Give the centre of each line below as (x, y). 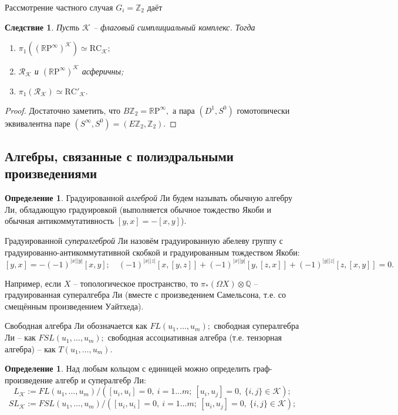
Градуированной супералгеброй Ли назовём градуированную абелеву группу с (144, 241)
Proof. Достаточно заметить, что (63, 110)
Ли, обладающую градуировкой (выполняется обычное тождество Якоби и (138, 209)
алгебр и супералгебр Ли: (101, 380)
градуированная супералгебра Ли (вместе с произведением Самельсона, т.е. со (145, 295)
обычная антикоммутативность (60, 221)
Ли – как (20, 337)
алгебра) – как (30, 348)
